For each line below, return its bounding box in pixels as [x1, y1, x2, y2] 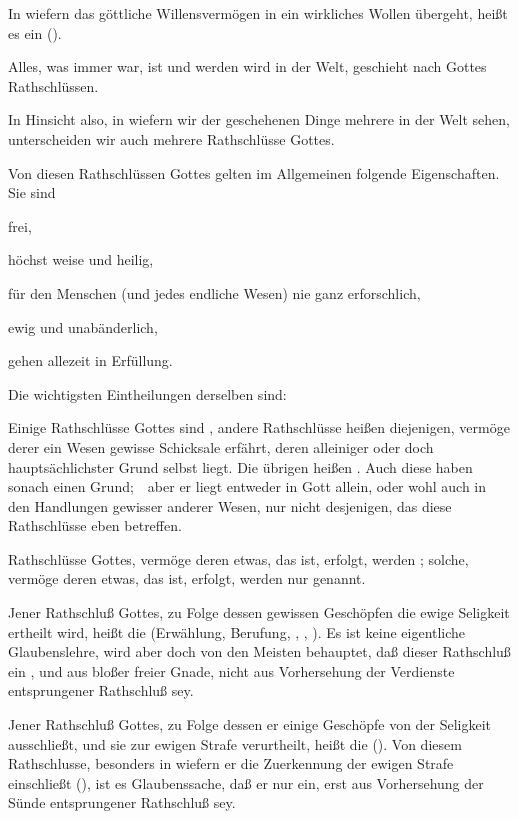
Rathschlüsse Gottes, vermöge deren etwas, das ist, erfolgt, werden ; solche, [8, 548, 469, 569]
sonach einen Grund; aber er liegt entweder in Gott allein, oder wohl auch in [8, 476, 487, 497]
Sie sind [8, 182, 56, 203]
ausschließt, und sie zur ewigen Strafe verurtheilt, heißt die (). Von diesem [8, 733, 462, 754]
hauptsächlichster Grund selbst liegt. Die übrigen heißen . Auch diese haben [8, 456, 473, 477]
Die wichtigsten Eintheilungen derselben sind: [8, 383, 287, 404]
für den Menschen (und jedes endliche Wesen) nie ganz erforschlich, [8, 282, 421, 303]
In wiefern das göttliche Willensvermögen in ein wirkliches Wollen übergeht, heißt [8, 3, 508, 23]
